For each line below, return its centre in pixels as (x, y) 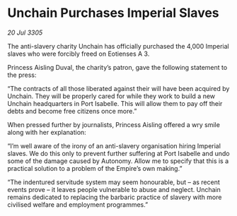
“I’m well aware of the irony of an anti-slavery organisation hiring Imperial (114, 145)
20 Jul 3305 (25, 32)
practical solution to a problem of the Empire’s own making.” (95, 168)
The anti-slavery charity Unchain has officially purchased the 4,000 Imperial (118, 46)
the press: (22, 75)
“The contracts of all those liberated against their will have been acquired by (118, 88)
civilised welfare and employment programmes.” (78, 204)
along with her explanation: (47, 132)
